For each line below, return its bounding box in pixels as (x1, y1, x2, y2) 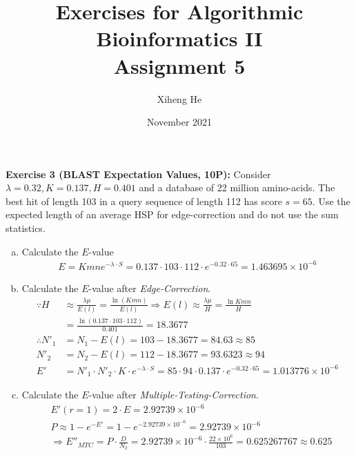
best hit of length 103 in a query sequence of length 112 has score (6, 193, 282, 208)
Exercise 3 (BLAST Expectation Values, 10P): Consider (6, 166, 271, 181)
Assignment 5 (113, 51, 246, 79)
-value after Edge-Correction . (88, 280, 211, 295)
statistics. (6, 221, 46, 235)
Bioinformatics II (96, 24, 263, 52)
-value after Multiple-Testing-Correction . (88, 387, 259, 402)
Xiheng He (157, 91, 202, 106)
